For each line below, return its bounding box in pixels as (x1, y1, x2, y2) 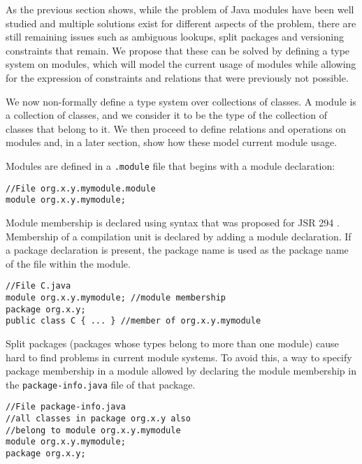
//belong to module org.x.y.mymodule (6, 425, 181, 435)
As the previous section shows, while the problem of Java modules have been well (6, 2, 354, 16)
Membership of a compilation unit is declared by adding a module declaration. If (6, 229, 352, 243)
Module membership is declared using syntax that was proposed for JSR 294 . (6, 215, 340, 229)
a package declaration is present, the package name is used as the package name (6, 242, 349, 257)
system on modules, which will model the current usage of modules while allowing (6, 57, 356, 71)
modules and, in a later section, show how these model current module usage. (6, 135, 338, 150)
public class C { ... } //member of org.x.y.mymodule (6, 316, 261, 326)
